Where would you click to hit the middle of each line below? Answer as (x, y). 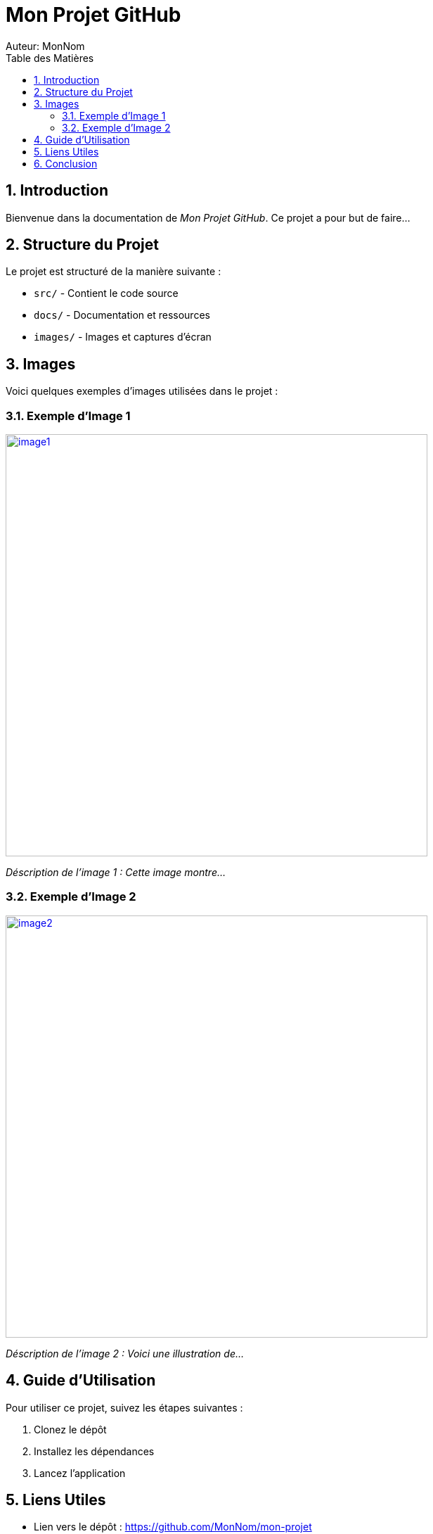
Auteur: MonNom (45, 46)
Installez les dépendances (94, 1451)
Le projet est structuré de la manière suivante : (114, 272)
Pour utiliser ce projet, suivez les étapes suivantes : (124, 1407)
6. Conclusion (66, 163)
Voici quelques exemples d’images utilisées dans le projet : (142, 391)
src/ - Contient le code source (106, 293)
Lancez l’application (80, 1473)
